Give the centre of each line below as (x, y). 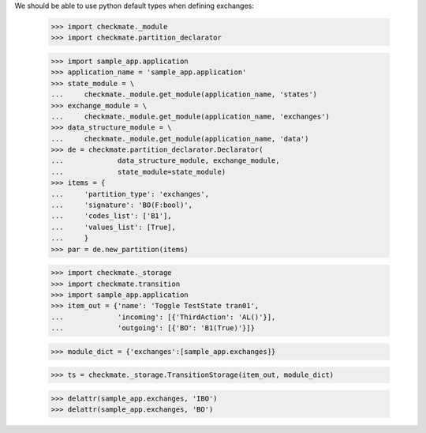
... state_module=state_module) (138, 171)
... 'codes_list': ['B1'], (112, 216)
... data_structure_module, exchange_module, (165, 161)
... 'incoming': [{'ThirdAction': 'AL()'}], (163, 317)
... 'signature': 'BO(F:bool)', (122, 205)
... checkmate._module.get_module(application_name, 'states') (184, 94)
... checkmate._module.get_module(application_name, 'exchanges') (191, 116)
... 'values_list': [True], (114, 227)
